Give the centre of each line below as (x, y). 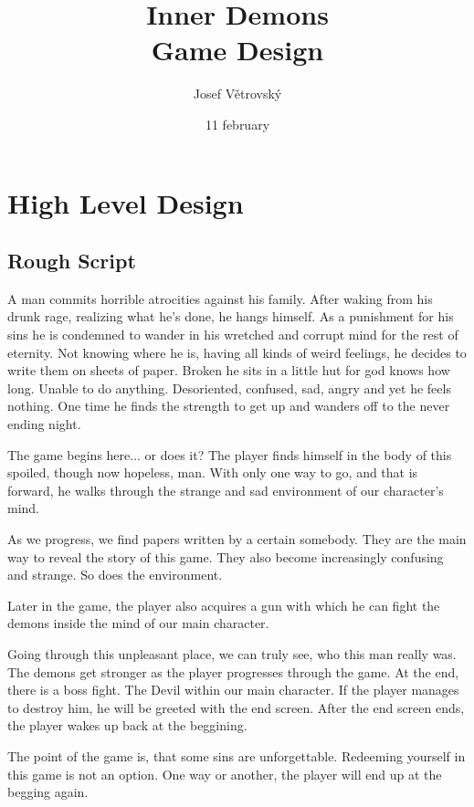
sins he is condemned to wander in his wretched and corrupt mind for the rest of (233, 335)
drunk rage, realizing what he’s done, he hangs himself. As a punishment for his (231, 316)
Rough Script (72, 261)
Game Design (237, 50)
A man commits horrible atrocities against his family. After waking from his (220, 298)
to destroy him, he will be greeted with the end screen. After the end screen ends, (236, 707)
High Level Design (126, 202)
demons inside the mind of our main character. (138, 623)
